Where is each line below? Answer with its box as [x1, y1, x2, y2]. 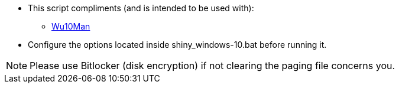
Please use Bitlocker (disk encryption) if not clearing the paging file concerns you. [30, 60, 395, 71]
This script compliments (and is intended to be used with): [28, 3, 254, 13]
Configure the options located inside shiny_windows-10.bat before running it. [28, 40, 327, 50]
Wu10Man [51, 21, 90, 31]
